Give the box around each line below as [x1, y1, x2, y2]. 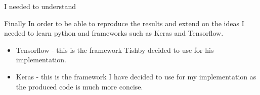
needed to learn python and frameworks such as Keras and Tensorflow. [4, 28, 224, 38]
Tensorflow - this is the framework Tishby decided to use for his [16, 44, 214, 55]
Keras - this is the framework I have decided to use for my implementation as [16, 71, 256, 81]
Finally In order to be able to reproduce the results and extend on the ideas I [4, 18, 244, 28]
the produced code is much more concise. [16, 81, 143, 91]
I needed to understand [4, 1, 76, 11]
